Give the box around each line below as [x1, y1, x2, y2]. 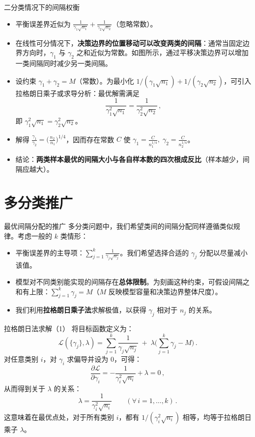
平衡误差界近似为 [15, 18, 71, 29]
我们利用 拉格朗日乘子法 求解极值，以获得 [15, 305, 146, 315]
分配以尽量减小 [199, 247, 248, 257]
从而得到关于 [4, 383, 45, 393]
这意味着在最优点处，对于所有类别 [4, 411, 114, 422]
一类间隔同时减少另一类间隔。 [15, 58, 112, 68]
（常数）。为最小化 [75, 75, 134, 86]
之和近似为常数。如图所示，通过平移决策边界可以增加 [76, 47, 249, 58]
